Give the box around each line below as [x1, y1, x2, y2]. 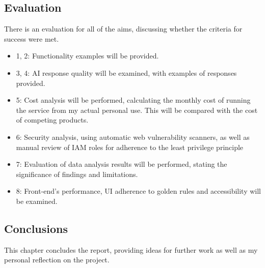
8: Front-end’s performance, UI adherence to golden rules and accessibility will [16, 186, 261, 196]
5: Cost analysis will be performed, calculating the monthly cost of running [16, 95, 251, 105]
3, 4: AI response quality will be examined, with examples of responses [16, 67, 237, 78]
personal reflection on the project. [4, 254, 110, 265]
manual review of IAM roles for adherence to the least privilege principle [16, 141, 244, 152]
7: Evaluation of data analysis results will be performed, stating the [16, 159, 227, 169]
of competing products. [16, 114, 89, 125]
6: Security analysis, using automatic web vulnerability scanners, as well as [16, 131, 250, 142]
